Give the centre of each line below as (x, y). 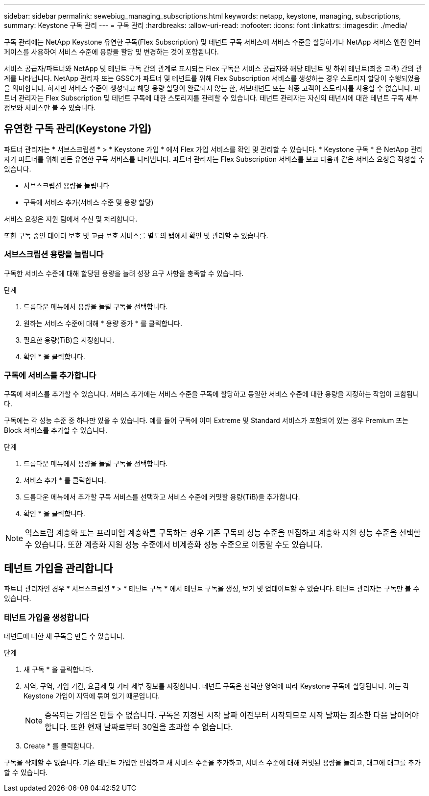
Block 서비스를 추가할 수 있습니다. (56, 430)
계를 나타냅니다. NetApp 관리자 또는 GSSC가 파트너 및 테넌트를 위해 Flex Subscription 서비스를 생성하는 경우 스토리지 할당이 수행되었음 (212, 78)
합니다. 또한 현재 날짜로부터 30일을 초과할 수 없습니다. (139, 727)
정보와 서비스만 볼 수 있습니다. (50, 108)
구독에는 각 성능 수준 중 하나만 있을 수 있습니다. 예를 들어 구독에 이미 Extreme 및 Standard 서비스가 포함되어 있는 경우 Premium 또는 (206, 421)
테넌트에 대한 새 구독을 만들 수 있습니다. (64, 636)
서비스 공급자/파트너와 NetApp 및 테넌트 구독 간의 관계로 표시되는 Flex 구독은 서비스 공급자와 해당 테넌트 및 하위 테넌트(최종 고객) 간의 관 (213, 68)
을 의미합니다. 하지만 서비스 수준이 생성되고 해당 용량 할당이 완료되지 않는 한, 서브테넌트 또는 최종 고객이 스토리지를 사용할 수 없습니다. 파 (212, 88)
